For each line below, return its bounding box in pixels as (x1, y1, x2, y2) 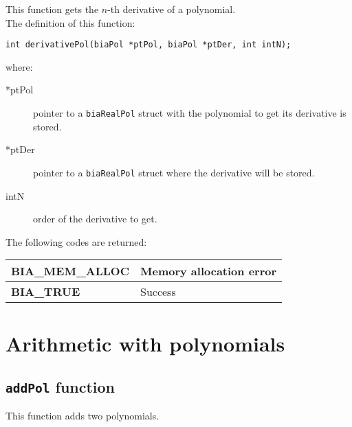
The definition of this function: (5, 15, 135, 30)
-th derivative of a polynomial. (107, 2, 236, 16)
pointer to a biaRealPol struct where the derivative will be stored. (33, 165, 315, 179)
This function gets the (5, 2, 99, 16)
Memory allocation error (140, 263, 277, 279)
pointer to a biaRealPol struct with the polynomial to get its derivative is (33, 106, 346, 120)
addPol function (5, 376, 115, 397)
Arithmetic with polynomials (5, 329, 285, 357)
